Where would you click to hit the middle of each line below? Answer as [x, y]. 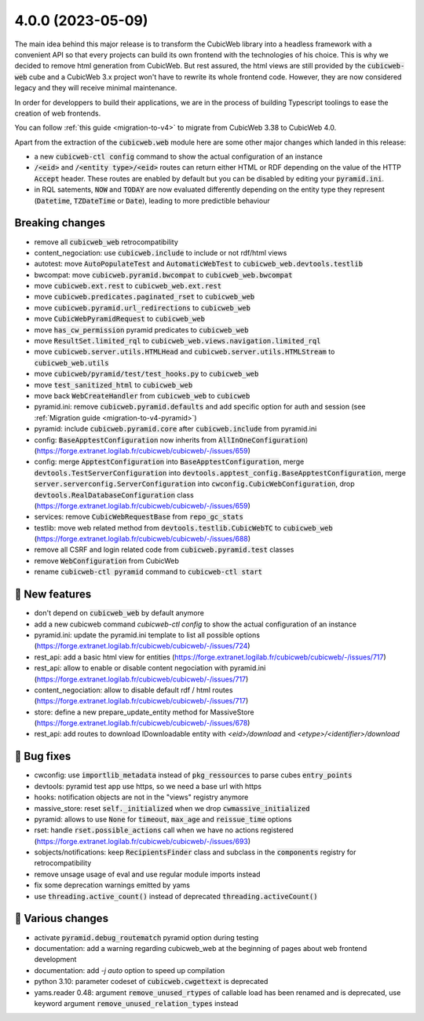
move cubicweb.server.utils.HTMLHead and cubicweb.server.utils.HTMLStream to [185, 352]
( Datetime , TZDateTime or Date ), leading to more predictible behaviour [152, 200]
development [55, 960]
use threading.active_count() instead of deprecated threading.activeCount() [176, 896]
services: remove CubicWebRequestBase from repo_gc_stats [139, 517]
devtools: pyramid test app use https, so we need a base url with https [148, 786]
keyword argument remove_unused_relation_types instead [136, 1003]
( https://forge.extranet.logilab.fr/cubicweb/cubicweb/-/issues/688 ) [143, 539]
